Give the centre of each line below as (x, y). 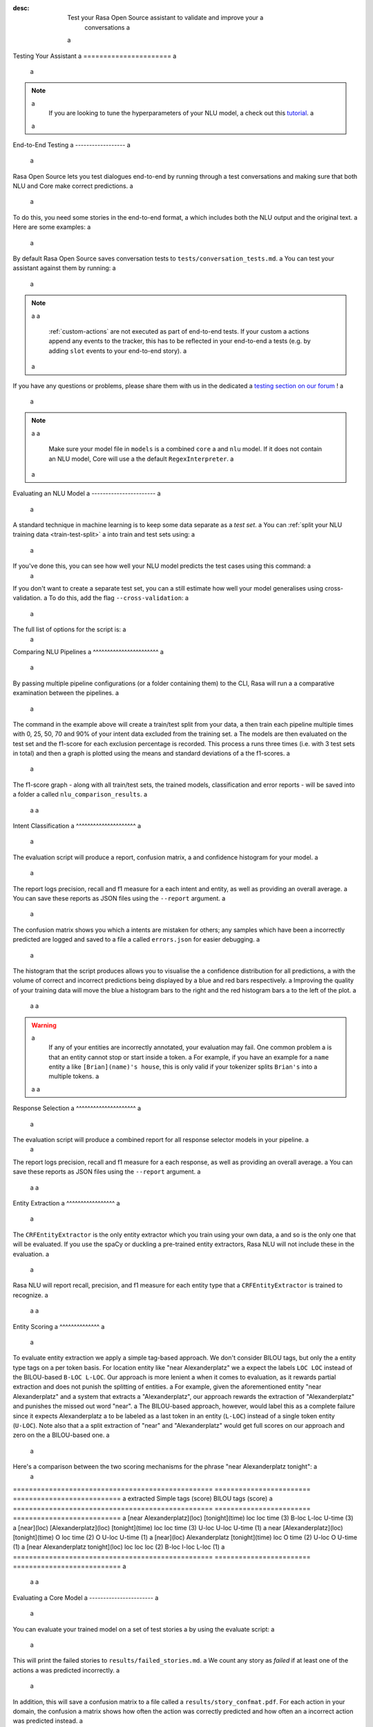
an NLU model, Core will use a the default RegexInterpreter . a (141, 459)
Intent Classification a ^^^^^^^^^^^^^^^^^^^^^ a (77, 826)
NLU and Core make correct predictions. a (73, 186)
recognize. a (30, 1295)
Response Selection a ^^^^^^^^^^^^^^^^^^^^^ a (77, 1108)
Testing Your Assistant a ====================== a (95, 56)
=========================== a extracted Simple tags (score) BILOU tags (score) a (143, 1498)
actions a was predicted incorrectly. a (66, 1670)
